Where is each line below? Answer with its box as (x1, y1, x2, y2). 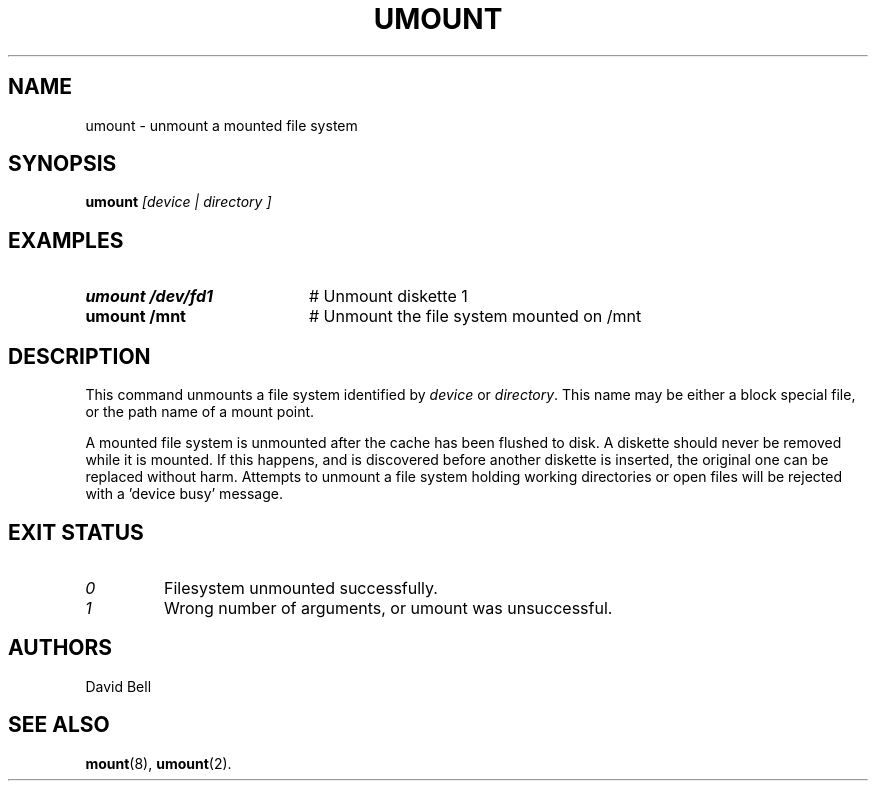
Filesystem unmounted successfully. (163, 577, 438, 598)
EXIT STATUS (8, 519, 144, 545)
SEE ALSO (8, 712, 110, 738)
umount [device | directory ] (85, 193, 272, 211)
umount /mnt (85, 306, 186, 327)
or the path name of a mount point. (85, 403, 315, 421)
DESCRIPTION (8, 343, 151, 369)
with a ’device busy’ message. (85, 485, 283, 503)
